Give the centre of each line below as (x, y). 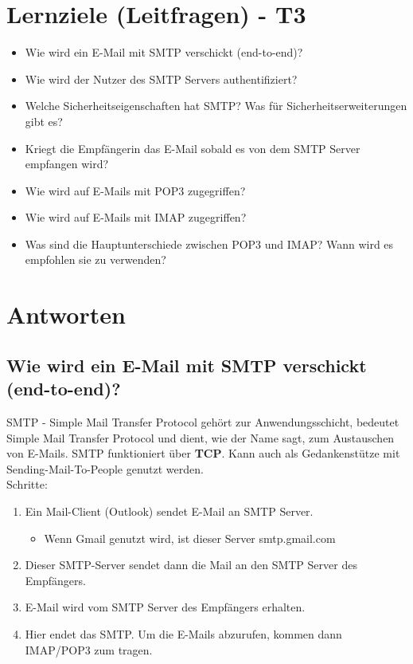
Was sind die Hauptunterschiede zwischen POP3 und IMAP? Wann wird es (209, 244)
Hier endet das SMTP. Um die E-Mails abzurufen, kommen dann (183, 633)
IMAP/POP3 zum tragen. (89, 649)
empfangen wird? (67, 164)
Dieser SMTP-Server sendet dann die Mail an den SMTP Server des (191, 565)
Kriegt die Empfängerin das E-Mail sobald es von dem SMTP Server (193, 148)
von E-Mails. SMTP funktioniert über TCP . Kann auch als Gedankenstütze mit (203, 453)
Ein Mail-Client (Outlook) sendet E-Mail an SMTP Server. (169, 511)
